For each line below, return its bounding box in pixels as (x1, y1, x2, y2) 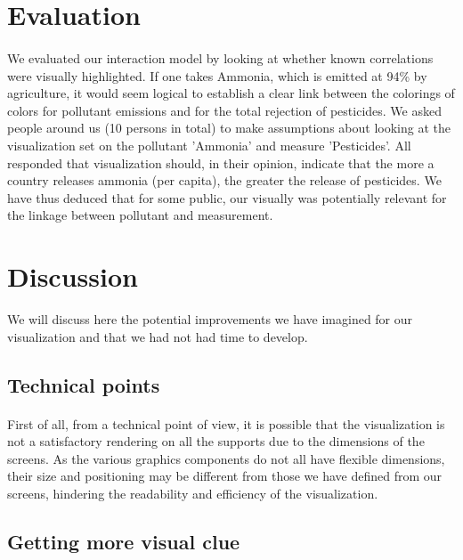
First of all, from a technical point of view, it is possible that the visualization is (7, 414, 445, 433)
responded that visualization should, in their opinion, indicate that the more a (7, 153, 435, 172)
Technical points (7, 370, 160, 398)
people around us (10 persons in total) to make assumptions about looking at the (7, 118, 451, 137)
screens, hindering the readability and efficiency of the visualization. (7, 483, 378, 502)
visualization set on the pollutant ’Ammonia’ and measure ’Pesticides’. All (7, 135, 411, 154)
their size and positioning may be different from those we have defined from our (7, 467, 443, 485)
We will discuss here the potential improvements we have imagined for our (7, 310, 413, 329)
